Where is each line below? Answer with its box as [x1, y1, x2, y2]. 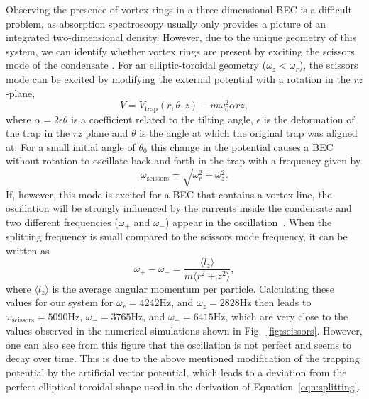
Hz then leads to [239, 295, 312, 310]
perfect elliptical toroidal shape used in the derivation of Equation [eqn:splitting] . [6, 378, 360, 393]
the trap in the [6, 125, 70, 140]
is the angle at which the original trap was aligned [139, 125, 358, 140]
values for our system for [6, 295, 114, 310]
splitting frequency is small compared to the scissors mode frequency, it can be [6, 229, 348, 244]
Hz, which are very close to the [213, 308, 348, 323]
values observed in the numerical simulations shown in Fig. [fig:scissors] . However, [6, 323, 363, 338]
